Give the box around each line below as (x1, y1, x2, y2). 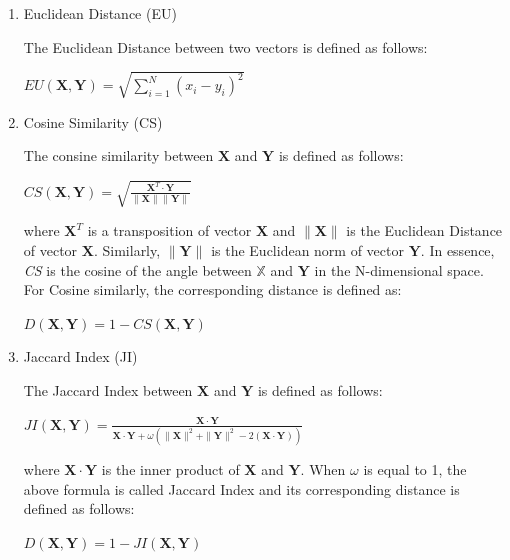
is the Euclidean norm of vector (211, 240, 404, 261)
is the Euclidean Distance (346, 220, 503, 241)
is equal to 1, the (363, 458, 467, 479)
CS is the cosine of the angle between (23, 259, 252, 280)
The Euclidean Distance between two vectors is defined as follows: (23, 36, 428, 57)
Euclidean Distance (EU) (23, 3, 177, 23)
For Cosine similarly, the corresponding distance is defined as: (23, 279, 402, 300)
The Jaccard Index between (23, 380, 193, 401)
